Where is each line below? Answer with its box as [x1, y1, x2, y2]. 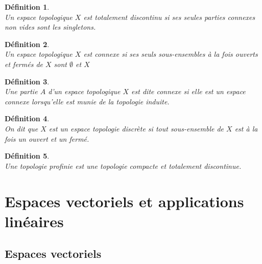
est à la [234, 123, 258, 134]
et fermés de [5, 58, 43, 69]
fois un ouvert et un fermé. [5, 133, 89, 144]
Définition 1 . [5, 2, 50, 12]
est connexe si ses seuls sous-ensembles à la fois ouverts [83, 49, 258, 59]
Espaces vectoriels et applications [5, 190, 244, 211]
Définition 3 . [5, 76, 50, 86]
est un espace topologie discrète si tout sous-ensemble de [49, 123, 224, 134]
